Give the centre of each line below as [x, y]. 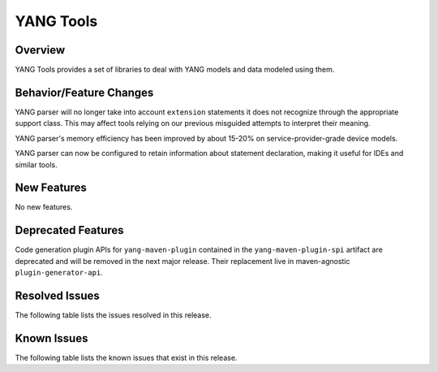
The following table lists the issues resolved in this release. [113, 315]
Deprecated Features [70, 230]
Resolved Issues [58, 295]
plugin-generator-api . [59, 273]
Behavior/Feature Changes [84, 92]
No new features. [44, 207]
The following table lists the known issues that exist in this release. [126, 357]
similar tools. [36, 164]
